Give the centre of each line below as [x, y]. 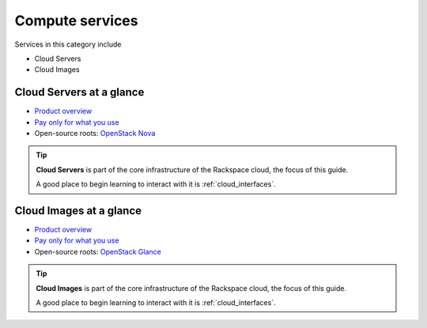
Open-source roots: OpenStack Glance [98, 251]
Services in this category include [68, 44]
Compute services [76, 21]
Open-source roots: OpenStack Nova [95, 134]
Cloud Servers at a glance [79, 92]
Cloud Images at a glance [78, 211]
